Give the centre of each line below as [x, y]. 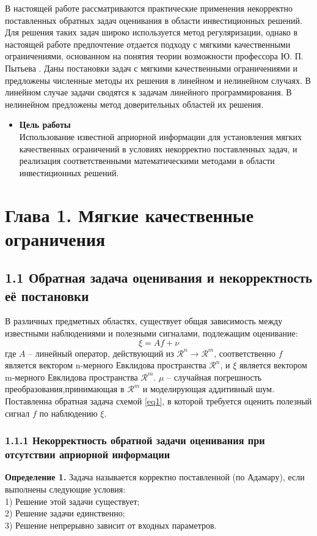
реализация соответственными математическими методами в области [147, 161]
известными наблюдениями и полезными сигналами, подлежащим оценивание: [151, 333]
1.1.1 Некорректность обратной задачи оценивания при [135, 440]
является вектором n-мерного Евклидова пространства [106, 365]
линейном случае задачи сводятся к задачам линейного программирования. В [148, 92]
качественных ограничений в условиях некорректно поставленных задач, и [158, 148]
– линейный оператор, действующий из [101, 353]
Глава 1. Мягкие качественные [129, 214]
